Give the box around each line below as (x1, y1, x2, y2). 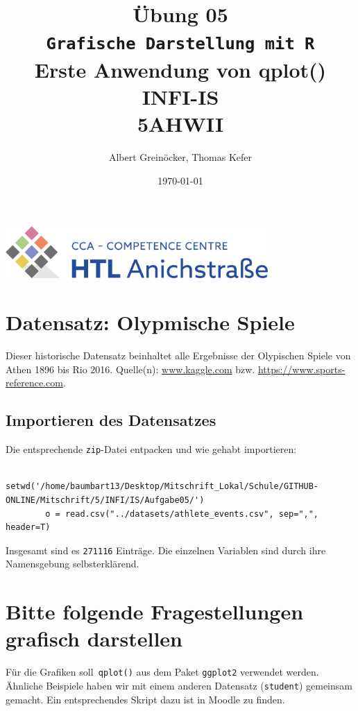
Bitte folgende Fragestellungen (6, 597, 304, 626)
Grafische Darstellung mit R (46, 34, 315, 54)
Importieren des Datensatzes (6, 409, 216, 431)
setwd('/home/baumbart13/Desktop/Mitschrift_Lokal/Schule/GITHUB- (6, 481, 319, 492)
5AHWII (137, 110, 224, 138)
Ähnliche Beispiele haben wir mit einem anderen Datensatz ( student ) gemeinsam (6, 678, 352, 693)
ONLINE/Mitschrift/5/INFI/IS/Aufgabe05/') (6, 495, 205, 506)
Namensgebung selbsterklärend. (6, 556, 139, 571)
